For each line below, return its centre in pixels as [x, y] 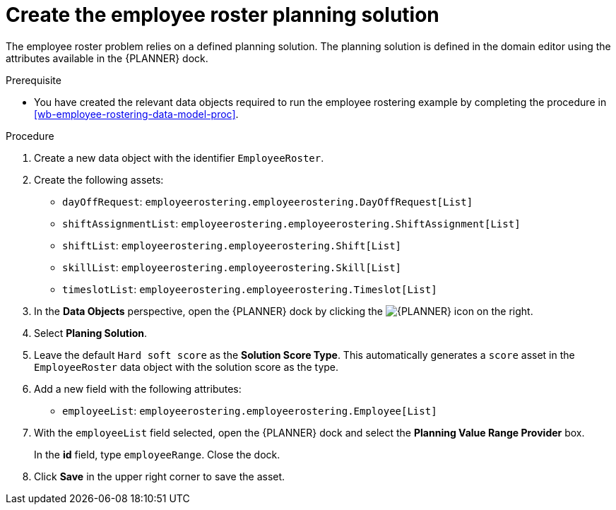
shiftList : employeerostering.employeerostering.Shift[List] [232, 245]
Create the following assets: [99, 179]
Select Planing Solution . [91, 333]
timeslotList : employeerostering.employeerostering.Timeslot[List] [250, 289]
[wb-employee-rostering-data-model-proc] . [136, 114]
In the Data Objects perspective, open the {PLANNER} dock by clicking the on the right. [284, 311]
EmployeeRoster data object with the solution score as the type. [186, 367]
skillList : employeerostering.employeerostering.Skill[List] [232, 267]
